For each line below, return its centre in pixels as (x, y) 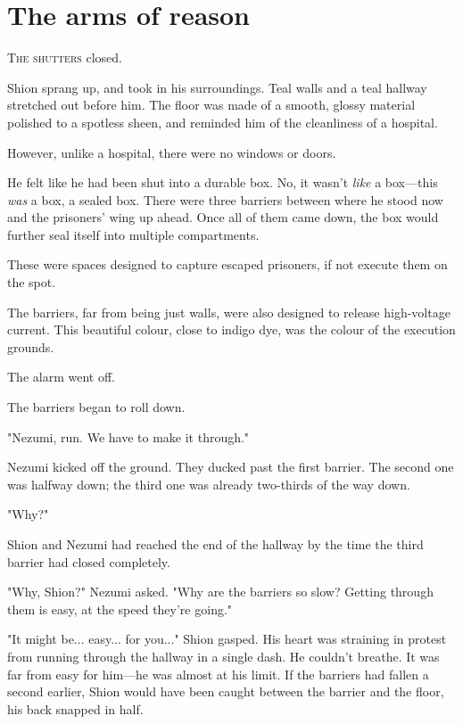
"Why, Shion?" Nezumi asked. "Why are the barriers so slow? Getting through (220, 592)
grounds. (31, 346)
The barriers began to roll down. (96, 407)
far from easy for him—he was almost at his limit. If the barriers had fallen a (218, 674)
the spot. (32, 282)
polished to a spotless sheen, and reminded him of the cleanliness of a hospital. (223, 122)
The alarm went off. (61, 377)
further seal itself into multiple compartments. (133, 234)
